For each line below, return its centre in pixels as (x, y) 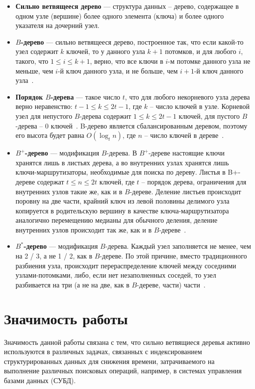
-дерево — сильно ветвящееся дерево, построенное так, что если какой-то (132, 41)
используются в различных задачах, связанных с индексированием (103, 351)
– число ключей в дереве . (184, 135)
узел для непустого (44, 116)
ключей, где (117, 181)
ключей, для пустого (209, 116)
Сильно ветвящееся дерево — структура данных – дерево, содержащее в (127, 6)
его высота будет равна (50, 135)
